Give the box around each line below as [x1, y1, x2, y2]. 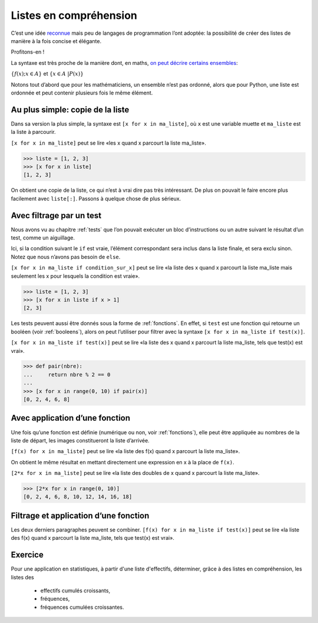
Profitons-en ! [11, 48, 45, 55]
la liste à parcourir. [11, 129, 56, 136]
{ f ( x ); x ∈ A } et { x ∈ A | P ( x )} [11, 70, 84, 77]
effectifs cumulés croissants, [40, 587, 111, 594]
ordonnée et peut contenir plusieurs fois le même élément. [11, 89, 153, 96]
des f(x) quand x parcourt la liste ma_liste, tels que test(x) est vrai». [11, 535, 175, 542]
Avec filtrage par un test [11, 210, 102, 221]
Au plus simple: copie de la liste [11, 104, 130, 114]
